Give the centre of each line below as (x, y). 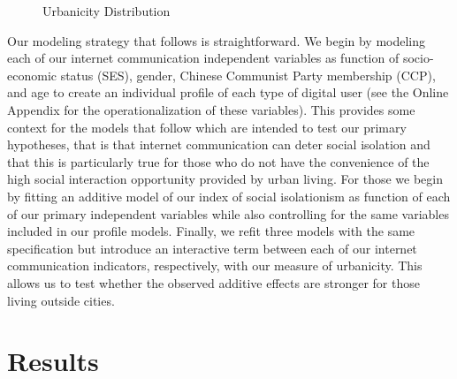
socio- (418, 58)
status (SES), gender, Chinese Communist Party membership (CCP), (248, 75)
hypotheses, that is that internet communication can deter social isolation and (219, 144)
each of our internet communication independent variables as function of (203, 58)
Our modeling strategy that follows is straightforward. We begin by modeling (217, 40)
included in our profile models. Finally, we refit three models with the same (211, 231)
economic (32, 75)
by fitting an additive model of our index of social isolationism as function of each (229, 196)
